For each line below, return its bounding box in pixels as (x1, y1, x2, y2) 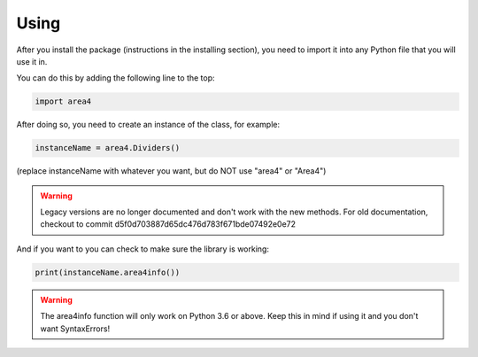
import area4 (35, 97, 92, 106)
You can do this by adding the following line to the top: (16, 73, 216, 83)
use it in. (16, 56, 48, 66)
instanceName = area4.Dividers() (35, 143, 181, 153)
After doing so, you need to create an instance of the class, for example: (16, 120, 281, 130)
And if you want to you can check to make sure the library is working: (16, 244, 270, 254)
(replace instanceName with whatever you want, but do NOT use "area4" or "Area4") (16, 166, 327, 176)
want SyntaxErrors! (40, 323, 111, 334)
